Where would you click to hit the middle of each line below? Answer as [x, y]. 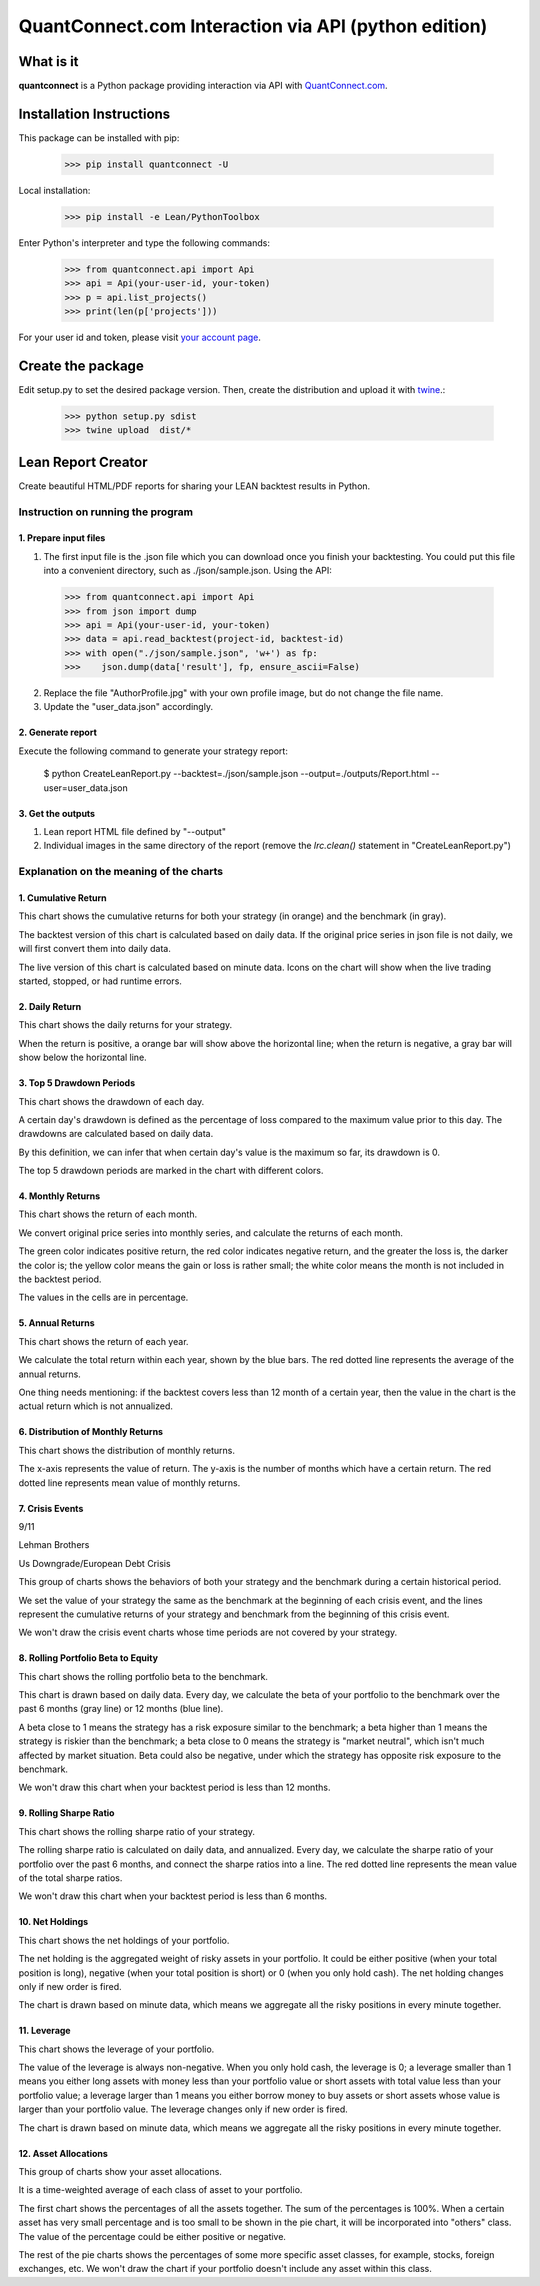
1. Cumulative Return [62, 898]
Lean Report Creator [83, 461]
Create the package [81, 365]
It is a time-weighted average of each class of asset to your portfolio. [160, 2190]
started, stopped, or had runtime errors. [100, 981]
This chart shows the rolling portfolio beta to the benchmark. [143, 1676]
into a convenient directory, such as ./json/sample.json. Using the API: [187, 571]
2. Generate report [57, 732]
